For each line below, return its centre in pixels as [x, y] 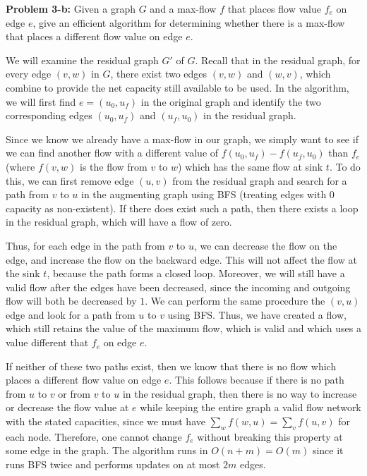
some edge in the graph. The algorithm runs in [107, 450]
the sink [23, 273]
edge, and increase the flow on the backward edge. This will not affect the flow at [181, 259]
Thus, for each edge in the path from [85, 245]
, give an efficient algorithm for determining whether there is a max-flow [189, 22]
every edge [29, 74]
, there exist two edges [159, 74]
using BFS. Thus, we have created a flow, [257, 314]
